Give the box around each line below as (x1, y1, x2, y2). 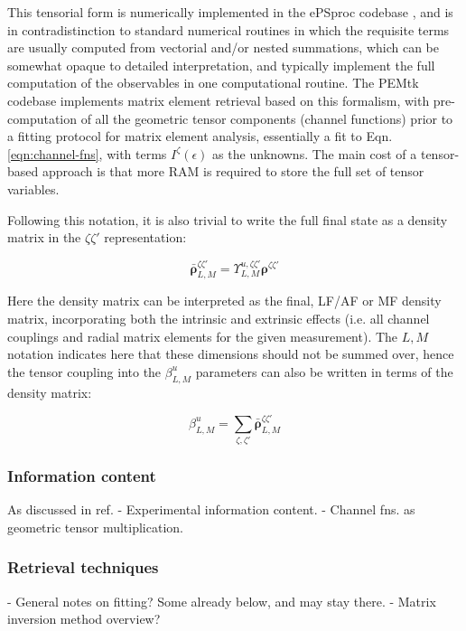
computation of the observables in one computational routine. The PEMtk (7, 73, 419, 92)
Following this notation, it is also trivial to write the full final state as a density (7, 210, 448, 229)
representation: (104, 228, 187, 247)
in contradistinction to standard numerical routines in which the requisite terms (7, 20, 450, 39)
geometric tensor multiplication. (7, 517, 183, 536)
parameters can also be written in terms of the (195, 362, 453, 381)
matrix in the (7, 228, 81, 247)
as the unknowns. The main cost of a (212, 144, 417, 163)
